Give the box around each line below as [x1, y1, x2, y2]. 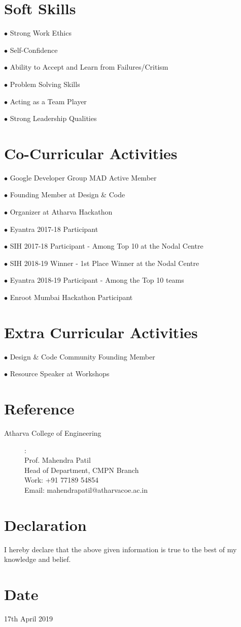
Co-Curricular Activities [4, 142, 178, 163]
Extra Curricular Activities [4, 321, 198, 342]
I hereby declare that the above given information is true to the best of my [4, 544, 237, 554]
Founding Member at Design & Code [10, 189, 125, 200]
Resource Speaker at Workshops [10, 368, 110, 379]
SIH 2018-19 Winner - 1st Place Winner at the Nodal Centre [10, 257, 199, 268]
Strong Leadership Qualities [10, 113, 97, 124]
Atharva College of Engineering [4, 428, 101, 438]
